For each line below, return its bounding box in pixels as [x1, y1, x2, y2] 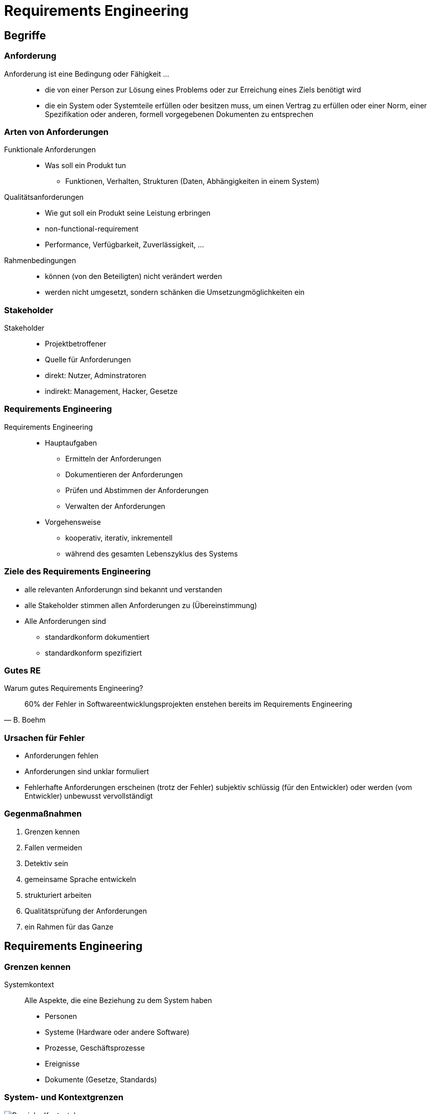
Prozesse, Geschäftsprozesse [45, 1043, 145, 1053]
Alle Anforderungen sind [24, 616, 106, 625]
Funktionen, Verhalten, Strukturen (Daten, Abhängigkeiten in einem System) [65, 177, 320, 186]
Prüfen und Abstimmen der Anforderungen [65, 485, 209, 495]
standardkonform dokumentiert [45, 632, 149, 641]
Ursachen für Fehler [4, 732, 85, 743]
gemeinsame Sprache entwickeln [24, 874, 136, 884]
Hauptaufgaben [45, 438, 97, 447]
